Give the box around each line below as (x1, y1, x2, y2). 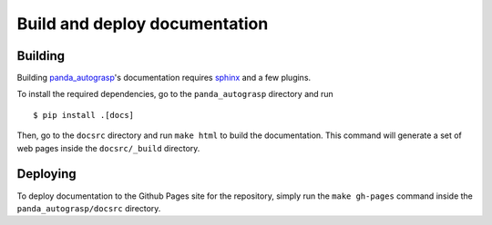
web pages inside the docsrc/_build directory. (16, 142, 200, 153)
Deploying (16, 166, 77, 181)
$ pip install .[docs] (33, 110, 135, 120)
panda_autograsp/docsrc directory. (16, 202, 161, 213)
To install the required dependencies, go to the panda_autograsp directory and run (16, 89, 334, 100)
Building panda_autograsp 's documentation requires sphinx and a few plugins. (16, 73, 312, 83)
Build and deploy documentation (16, 14, 269, 34)
